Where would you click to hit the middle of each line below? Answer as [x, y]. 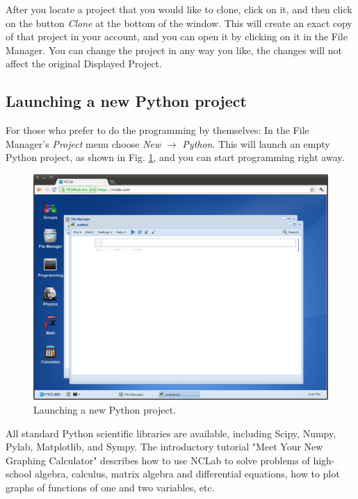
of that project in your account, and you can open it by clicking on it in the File [177, 36]
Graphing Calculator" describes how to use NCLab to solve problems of [158, 460]
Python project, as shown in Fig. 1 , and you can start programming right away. [175, 157]
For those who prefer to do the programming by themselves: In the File [157, 130]
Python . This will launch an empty [256, 143]
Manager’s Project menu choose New [83, 143]
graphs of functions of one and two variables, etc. [110, 487]
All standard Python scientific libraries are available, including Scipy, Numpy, [171, 433]
